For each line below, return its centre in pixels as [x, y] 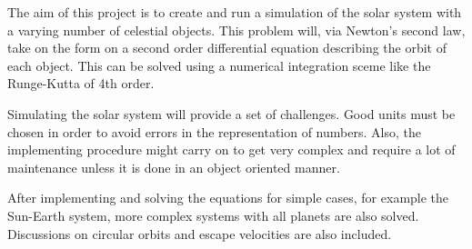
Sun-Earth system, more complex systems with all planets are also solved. [213, 215]
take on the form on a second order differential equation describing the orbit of [227, 48]
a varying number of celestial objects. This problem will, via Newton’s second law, [236, 30]
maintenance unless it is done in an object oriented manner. [174, 167]
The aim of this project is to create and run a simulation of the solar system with [235, 12]
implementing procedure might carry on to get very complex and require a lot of [231, 149]
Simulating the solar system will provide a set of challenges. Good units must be [231, 113]
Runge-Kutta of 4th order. [81, 83]
